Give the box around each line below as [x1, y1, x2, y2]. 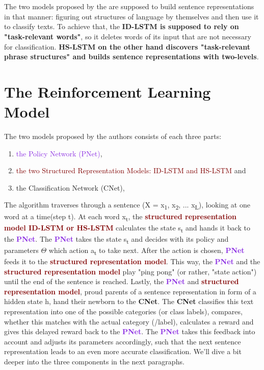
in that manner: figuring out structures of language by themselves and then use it [4, 11, 259, 21]
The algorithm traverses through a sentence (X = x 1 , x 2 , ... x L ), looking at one [4, 199, 250, 212]
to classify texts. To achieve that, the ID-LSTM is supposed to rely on [4, 21, 239, 32]
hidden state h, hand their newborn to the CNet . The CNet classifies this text [4, 296, 254, 307]
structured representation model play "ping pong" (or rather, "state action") [4, 266, 257, 276]
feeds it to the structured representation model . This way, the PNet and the [4, 256, 260, 267]
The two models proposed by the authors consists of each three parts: [4, 131, 222, 142]
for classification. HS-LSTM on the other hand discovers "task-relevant [4, 41, 250, 52]
